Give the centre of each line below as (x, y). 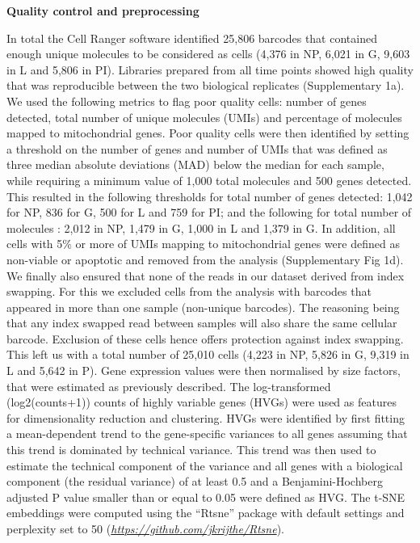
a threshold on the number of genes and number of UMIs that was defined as (197, 148)
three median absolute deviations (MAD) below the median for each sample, (195, 164)
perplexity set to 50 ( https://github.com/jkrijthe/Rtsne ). (145, 528)
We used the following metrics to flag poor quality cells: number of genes (187, 101)
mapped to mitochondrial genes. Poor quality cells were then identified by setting (208, 133)
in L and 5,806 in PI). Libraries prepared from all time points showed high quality (210, 69)
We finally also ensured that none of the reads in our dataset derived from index (206, 275)
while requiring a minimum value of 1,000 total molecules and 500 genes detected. (209, 180)
